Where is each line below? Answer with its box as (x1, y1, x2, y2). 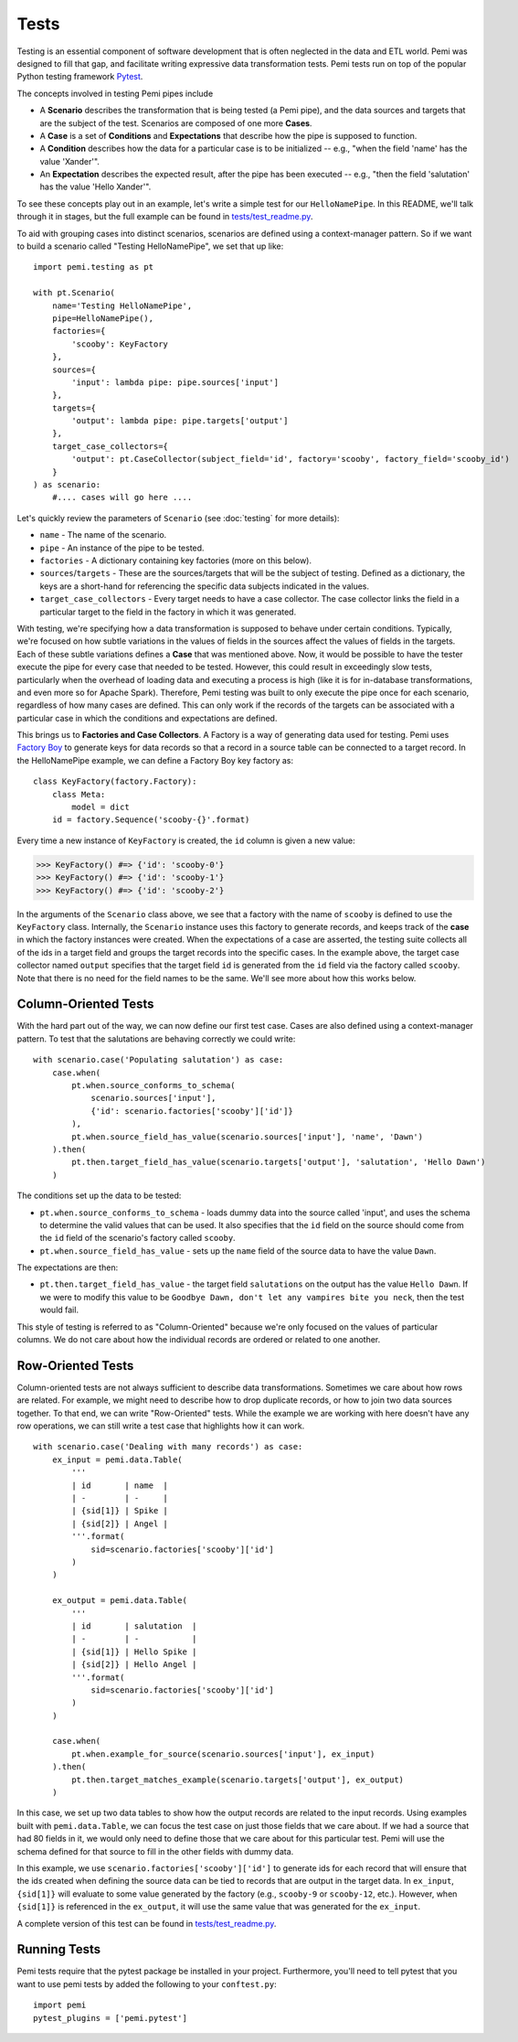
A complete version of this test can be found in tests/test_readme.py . (16, 1918, 277, 1929)
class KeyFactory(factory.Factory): (33, 776, 197, 786)
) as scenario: (33, 480, 101, 490)
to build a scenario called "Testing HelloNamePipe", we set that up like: (16, 241, 284, 251)
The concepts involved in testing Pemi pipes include (16, 88, 214, 99)
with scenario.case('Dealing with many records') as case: (33, 1441, 303, 1452)
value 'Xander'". (39, 155, 100, 166)
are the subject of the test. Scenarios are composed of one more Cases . (39, 117, 312, 128)
